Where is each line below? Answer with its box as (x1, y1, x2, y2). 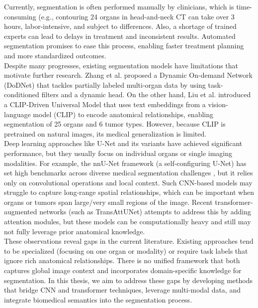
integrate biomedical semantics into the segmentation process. (4, 294, 192, 305)
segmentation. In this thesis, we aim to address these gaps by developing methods (4, 275, 253, 285)
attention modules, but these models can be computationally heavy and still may (4, 216, 251, 227)
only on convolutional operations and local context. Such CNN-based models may (4, 177, 253, 187)
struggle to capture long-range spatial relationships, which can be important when (4, 187, 254, 197)
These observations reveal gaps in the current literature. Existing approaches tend (4, 236, 254, 246)
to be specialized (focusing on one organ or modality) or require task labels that (4, 245, 248, 256)
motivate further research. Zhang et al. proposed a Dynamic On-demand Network (4, 70, 253, 80)
